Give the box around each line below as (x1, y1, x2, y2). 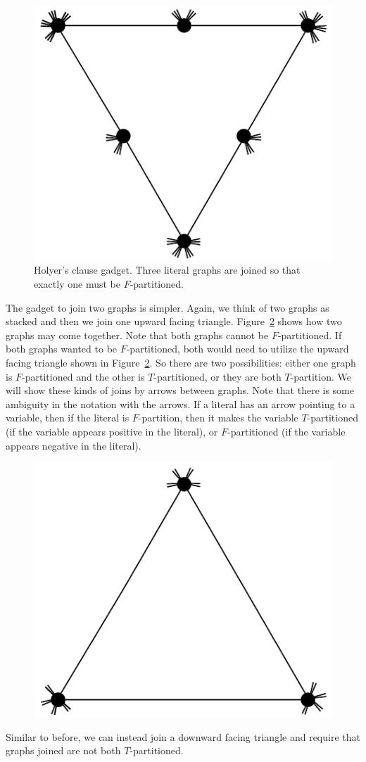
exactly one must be (34, 277, 120, 291)
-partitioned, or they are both (153, 369, 282, 383)
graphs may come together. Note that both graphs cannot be (6, 327, 269, 342)
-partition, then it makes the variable (138, 410, 298, 425)
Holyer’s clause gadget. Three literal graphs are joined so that (34, 262, 301, 277)
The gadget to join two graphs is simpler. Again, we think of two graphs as (6, 300, 329, 315)
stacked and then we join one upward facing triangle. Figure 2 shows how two (6, 314, 342, 329)
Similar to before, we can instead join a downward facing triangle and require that (6, 729, 360, 744)
